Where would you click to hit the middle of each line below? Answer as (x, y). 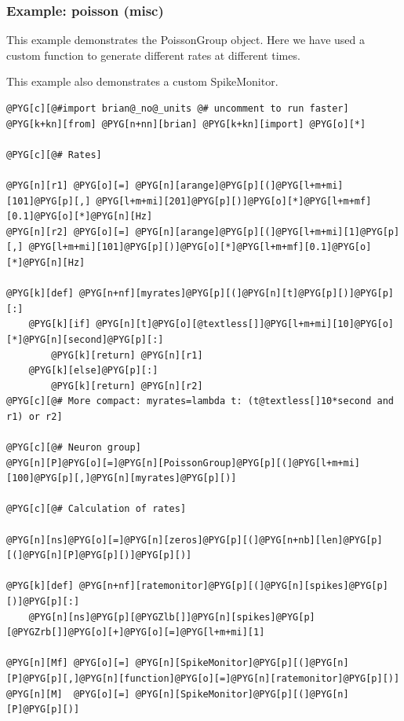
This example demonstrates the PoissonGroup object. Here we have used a (186, 40)
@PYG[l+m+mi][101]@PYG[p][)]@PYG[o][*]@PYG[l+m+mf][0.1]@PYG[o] (200, 247)
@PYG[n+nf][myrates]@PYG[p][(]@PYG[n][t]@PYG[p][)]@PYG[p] (237, 294)
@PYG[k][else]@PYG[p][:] (93, 371)
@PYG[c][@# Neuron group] (74, 448)
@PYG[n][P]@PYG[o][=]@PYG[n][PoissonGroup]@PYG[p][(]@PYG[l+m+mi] (184, 463)
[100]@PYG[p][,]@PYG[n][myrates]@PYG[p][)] (122, 478)
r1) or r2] (35, 416)
